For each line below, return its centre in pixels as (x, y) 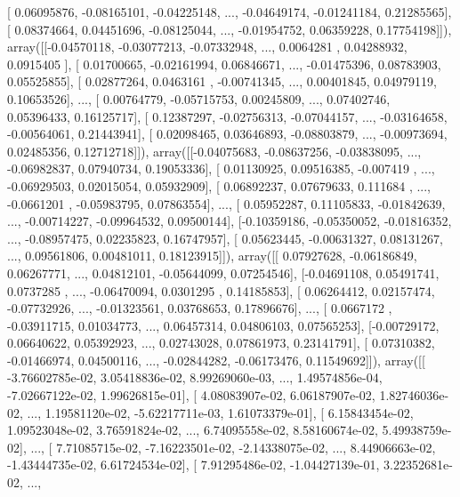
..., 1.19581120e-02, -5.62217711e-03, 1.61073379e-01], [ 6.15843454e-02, (220, 412)
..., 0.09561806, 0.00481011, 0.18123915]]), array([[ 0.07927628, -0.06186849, (212, 256)
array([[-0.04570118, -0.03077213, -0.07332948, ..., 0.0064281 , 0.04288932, (207, 47)
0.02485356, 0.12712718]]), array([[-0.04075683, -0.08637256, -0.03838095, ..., (214, 151)
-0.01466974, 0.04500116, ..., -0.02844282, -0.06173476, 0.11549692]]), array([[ (216, 360)
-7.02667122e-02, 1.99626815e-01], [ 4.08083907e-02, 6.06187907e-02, (191, 395)
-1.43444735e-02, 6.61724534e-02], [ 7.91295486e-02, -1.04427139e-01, (194, 465)
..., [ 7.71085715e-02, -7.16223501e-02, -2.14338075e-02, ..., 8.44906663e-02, (233, 447)
